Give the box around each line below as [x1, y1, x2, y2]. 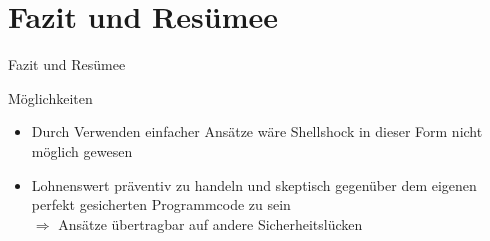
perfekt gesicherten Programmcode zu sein [31, 194, 291, 215]
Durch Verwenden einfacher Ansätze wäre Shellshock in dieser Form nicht [31, 121, 483, 142]
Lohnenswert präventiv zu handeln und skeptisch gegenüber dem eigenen [31, 174, 477, 195]
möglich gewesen [31, 140, 133, 161]
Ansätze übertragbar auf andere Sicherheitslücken [58, 213, 363, 234]
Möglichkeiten [8, 87, 93, 108]
